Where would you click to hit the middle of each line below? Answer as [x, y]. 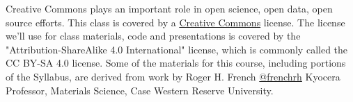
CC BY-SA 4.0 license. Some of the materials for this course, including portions [176, 63]
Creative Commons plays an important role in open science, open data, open [169, 8]
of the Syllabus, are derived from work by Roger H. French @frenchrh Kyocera [173, 76]
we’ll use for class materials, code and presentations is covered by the [153, 36]
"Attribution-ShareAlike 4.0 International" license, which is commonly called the [177, 49]
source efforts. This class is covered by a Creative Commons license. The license [175, 22]
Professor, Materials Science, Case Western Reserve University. [140, 90]
